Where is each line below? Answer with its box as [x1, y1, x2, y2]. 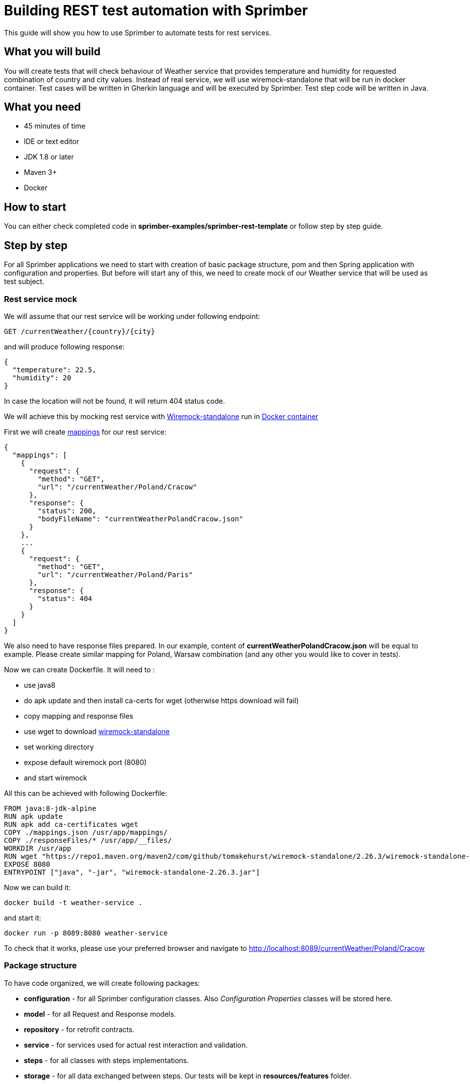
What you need [4, 101, 81, 114]
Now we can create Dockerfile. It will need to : [4, 665, 155, 674]
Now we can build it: [4, 883, 71, 892]
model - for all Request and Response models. [24, 1009, 176, 1018]
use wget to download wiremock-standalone [24, 727, 170, 736]
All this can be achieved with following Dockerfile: [4, 788, 167, 797]
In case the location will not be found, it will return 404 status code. [4, 396, 225, 405]
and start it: [4, 913, 41, 922]
